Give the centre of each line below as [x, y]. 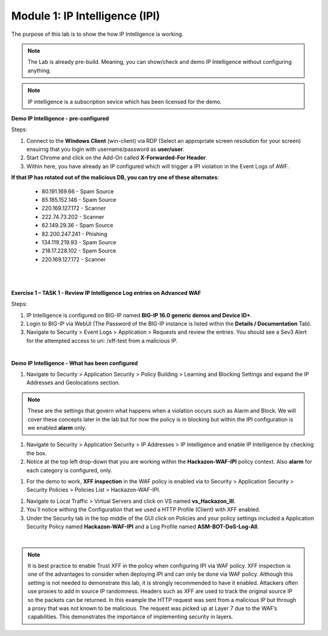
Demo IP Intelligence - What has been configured [74, 363]
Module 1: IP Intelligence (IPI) [86, 16]
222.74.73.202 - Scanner [73, 216]
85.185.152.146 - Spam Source [79, 200]
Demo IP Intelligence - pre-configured [60, 118]
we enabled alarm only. [57, 428]
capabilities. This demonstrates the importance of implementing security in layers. [130, 617]
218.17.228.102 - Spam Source [79, 251]
